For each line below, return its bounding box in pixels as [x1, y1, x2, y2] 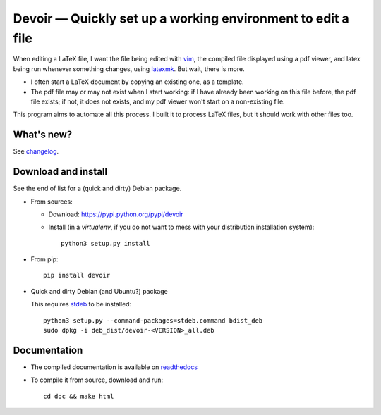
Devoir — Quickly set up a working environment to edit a [13, 11, 349, 26]
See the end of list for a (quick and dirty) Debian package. [13, 184, 182, 193]
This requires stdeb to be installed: [30, 300, 132, 309]
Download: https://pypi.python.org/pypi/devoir [48, 210, 183, 218]
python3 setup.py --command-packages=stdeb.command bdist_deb [43, 316, 263, 324]
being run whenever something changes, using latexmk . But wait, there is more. [13, 64, 245, 73]
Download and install [13, 166, 108, 178]
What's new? [13, 129, 73, 141]
